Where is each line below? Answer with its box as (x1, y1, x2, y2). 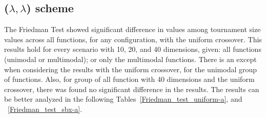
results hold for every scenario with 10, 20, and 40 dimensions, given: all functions (4, 44, 261, 54)
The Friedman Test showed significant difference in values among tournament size (4, 24, 261, 35)
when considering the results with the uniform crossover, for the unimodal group (4, 64, 257, 74)
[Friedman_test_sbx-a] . (8, 103, 83, 114)
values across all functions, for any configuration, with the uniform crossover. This (4, 34, 262, 44)
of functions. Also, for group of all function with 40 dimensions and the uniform (4, 74, 255, 84)
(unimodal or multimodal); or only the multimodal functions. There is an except (4, 53, 257, 64)
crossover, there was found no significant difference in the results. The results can (4, 83, 259, 94)
